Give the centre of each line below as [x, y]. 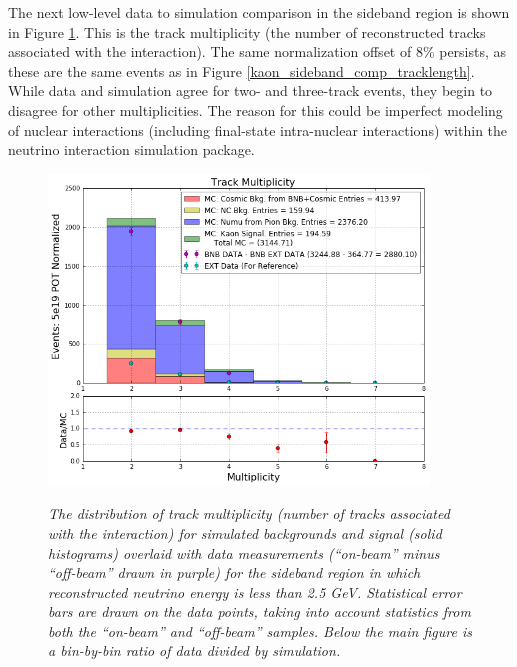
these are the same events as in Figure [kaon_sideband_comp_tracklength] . [241, 70]
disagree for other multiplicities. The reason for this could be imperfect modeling [255, 109]
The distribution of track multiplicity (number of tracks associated [249, 513]
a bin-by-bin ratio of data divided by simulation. [194, 650]
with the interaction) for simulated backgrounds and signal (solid [245, 532]
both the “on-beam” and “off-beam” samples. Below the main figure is [260, 630]
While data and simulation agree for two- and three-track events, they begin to [250, 90]
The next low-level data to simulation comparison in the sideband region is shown [259, 12]
